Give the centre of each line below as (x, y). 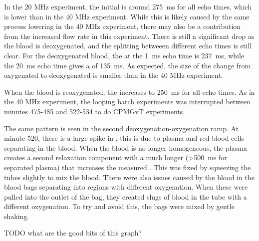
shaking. (17, 216)
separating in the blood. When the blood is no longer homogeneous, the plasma (126, 147)
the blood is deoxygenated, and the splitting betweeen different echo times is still (128, 46)
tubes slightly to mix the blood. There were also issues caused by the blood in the (129, 177)
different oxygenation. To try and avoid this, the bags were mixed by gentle (119, 206)
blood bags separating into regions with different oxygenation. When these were (126, 187)
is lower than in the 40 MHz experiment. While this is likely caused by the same (127, 16)
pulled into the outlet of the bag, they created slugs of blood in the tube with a (126, 196)
